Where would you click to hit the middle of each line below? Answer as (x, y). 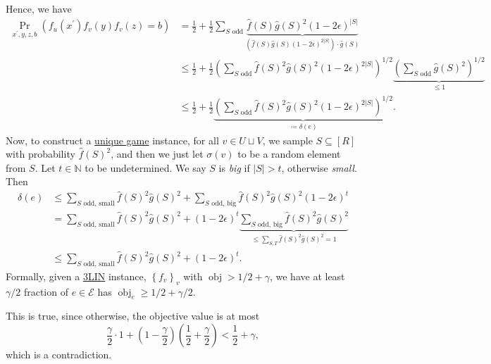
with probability (41, 154)
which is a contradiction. (59, 354)
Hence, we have (39, 8)
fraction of (46, 291)
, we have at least (307, 276)
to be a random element (289, 154)
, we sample (287, 140)
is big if (234, 167)
